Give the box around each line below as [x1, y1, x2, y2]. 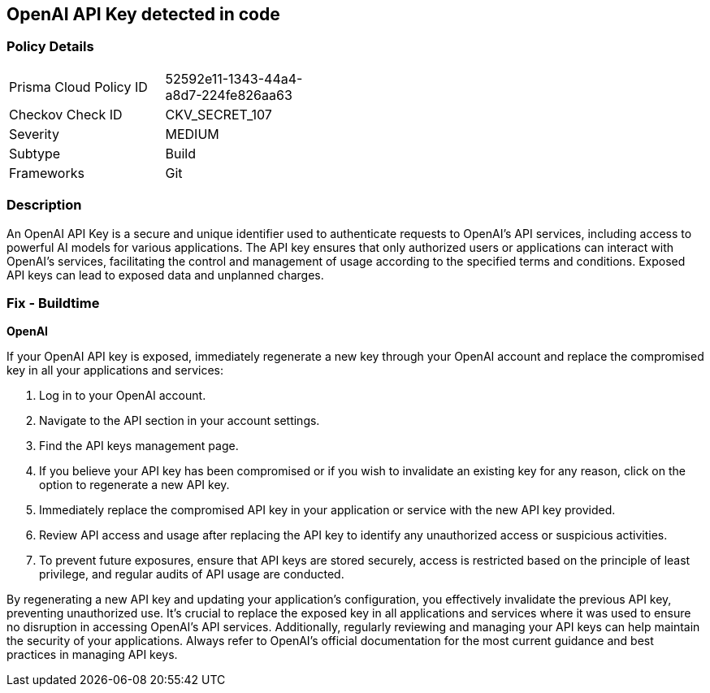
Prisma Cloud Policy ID [9, 78, 148, 95]
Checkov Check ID [9, 106, 123, 123]
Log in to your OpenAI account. [39, 388, 206, 403]
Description [6, 197, 82, 214]
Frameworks [9, 164, 84, 181]
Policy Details [6, 38, 94, 55]
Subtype [9, 145, 61, 162]
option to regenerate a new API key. [39, 478, 230, 492]
